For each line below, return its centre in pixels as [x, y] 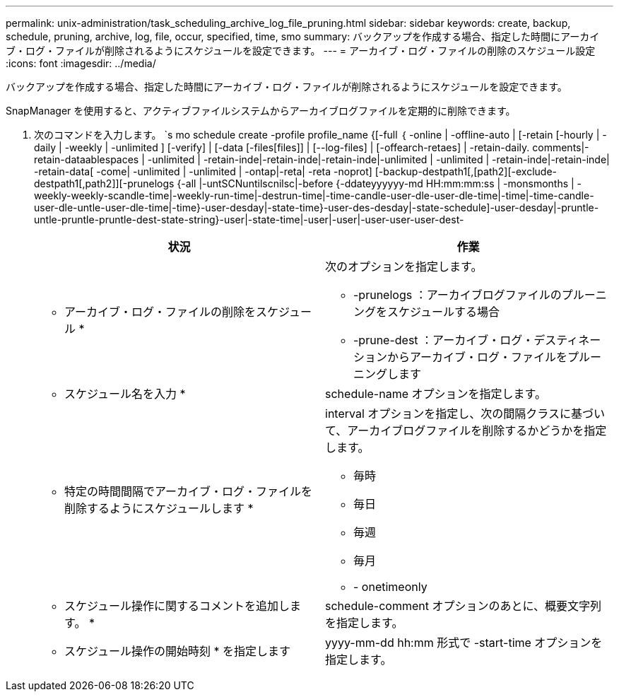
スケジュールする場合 [443, 312]
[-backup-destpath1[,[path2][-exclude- [466, 171]
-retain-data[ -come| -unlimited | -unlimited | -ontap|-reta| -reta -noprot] [203, 171]
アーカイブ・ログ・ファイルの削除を [160, 312]
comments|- [561, 147]
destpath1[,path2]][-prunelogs [104, 183]
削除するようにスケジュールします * [159, 508]
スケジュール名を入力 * [125, 394]
